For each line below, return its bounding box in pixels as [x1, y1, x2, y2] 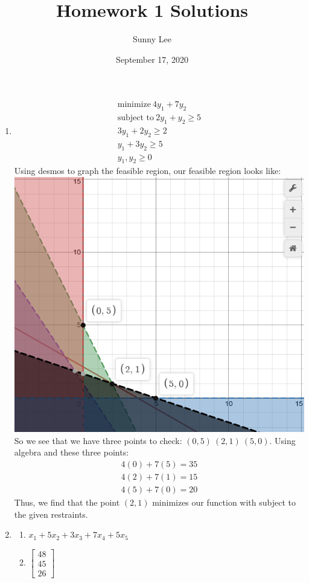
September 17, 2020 [116, 53, 188, 65]
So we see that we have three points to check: [14, 434, 182, 446]
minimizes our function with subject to [152, 495, 296, 508]
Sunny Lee [133, 33, 171, 45]
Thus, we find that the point [14, 495, 120, 508]
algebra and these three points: [14, 446, 129, 459]
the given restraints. [14, 507, 88, 520]
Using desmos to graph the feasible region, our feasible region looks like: [14, 164, 281, 177]
